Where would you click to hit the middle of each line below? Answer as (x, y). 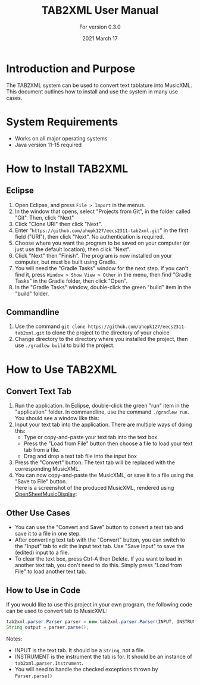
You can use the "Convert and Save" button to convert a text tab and (99, 527)
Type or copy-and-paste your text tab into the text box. (91, 437)
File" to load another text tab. (50, 571)
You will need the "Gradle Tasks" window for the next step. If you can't (101, 268)
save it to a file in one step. (48, 534)
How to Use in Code (43, 590)
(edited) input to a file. (42, 553)
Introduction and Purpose (71, 68)
